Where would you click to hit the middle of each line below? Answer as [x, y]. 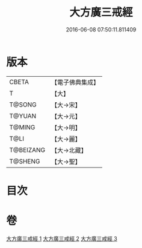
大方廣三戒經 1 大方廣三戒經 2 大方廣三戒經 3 [62, 238]
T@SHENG [25, 161]
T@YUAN [23, 116]
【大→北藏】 [69, 150]
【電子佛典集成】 [75, 82]
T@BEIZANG [27, 150]
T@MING [22, 127]
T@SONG [23, 105]
